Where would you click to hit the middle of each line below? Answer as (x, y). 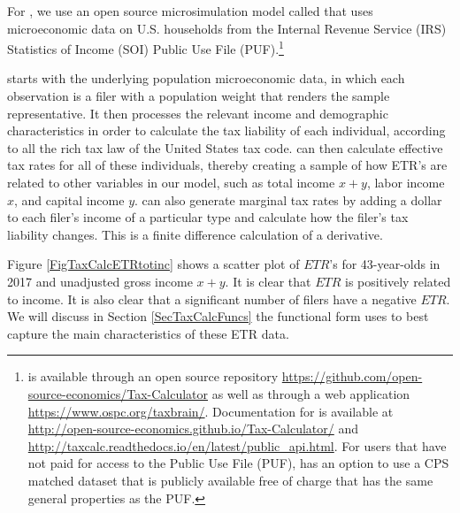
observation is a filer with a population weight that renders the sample (199, 96)
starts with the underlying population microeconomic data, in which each (206, 78)
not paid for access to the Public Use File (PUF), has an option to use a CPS (238, 463)
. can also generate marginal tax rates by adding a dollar (288, 199)
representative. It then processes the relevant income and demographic (198, 113)
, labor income (406, 182)
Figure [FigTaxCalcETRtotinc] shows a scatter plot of (153, 264)
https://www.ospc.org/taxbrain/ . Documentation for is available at (211, 411)
